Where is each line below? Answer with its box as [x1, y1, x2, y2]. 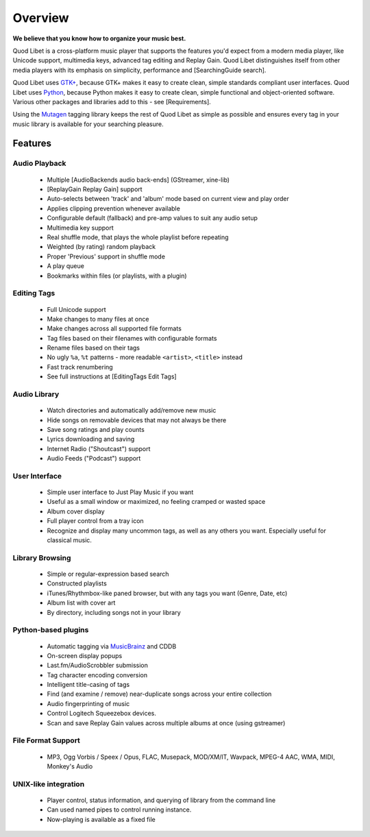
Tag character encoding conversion [47, 670, 147, 679]
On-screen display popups [47, 651, 123, 659]
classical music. [47, 536, 92, 544]
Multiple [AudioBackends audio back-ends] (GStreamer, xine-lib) [47, 175, 230, 184]
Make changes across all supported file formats [47, 324, 182, 332]
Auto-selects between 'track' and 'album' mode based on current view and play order [47, 195, 289, 203]
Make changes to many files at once [47, 315, 149, 323]
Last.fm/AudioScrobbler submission [47, 662, 149, 670]
